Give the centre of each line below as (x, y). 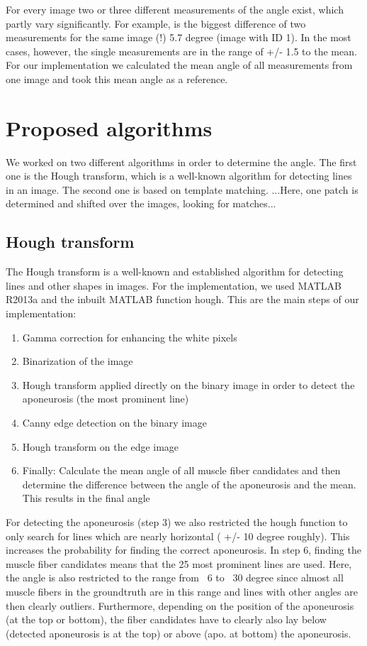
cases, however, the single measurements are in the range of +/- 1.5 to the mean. (181, 51)
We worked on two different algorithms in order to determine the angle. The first (181, 161)
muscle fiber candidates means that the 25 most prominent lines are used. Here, (179, 563)
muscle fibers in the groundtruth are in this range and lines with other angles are (182, 591)
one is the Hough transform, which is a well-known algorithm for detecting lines (179, 176)
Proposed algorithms (109, 127)
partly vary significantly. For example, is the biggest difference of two (156, 23)
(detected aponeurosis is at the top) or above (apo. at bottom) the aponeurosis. (179, 633)
